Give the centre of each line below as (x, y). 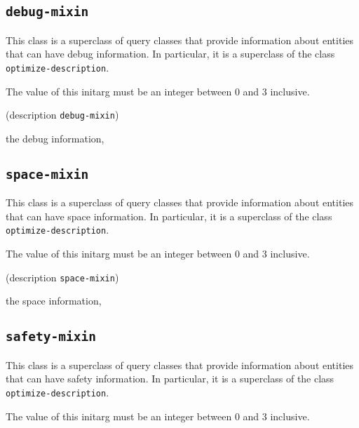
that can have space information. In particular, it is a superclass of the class (169, 216)
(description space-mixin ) (62, 277)
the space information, (54, 301)
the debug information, (55, 138)
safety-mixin (51, 337)
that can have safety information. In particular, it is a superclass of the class (170, 379)
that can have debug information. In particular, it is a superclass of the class (170, 54)
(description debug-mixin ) (62, 115)
